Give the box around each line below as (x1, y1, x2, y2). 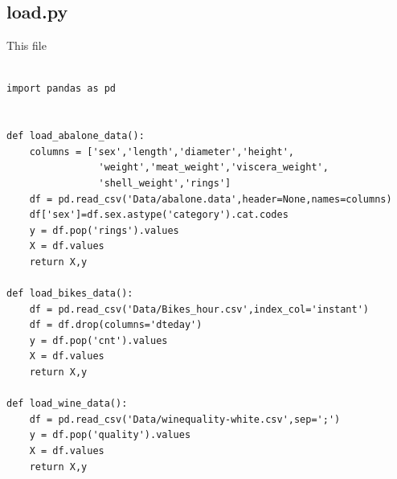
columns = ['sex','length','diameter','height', (29, 145, 294, 158)
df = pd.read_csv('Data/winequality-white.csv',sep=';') (29, 413, 341, 425)
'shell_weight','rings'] (98, 177, 231, 189)
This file (6, 37, 47, 54)
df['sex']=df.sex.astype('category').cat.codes (29, 209, 289, 221)
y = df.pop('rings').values (29, 224, 179, 236)
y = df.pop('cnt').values (29, 334, 168, 346)
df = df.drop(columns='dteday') (29, 319, 203, 331)
